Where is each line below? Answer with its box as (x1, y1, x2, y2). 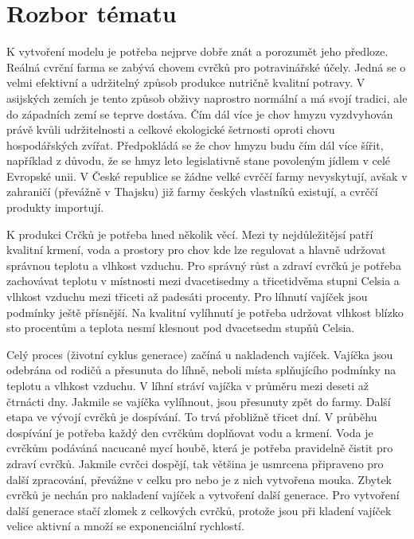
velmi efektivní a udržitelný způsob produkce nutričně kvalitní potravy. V (6, 74, 365, 91)
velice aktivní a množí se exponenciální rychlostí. (6, 518, 244, 534)
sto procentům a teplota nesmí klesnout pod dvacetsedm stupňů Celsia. (6, 319, 355, 336)
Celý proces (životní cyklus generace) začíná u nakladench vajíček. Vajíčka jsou (6, 346, 393, 362)
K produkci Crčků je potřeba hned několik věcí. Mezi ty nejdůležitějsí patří (6, 225, 373, 242)
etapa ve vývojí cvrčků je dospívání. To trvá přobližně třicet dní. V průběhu (6, 408, 377, 425)
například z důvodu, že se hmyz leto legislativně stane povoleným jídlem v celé (6, 152, 391, 169)
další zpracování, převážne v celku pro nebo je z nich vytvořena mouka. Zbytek (6, 471, 393, 487)
